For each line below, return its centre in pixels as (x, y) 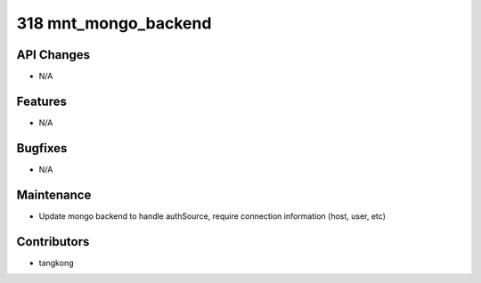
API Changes (53, 55)
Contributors (53, 242)
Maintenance (54, 194)
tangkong (56, 263)
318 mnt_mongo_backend (114, 23)
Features (41, 101)
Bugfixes (42, 148)
